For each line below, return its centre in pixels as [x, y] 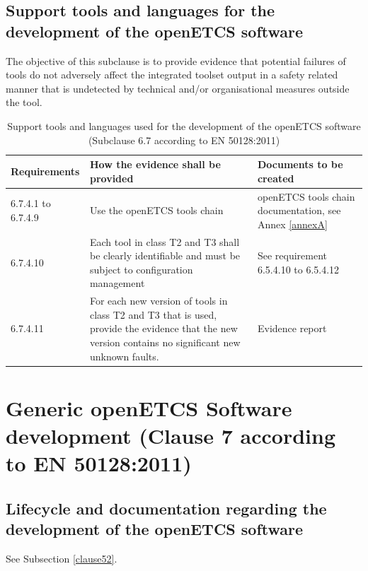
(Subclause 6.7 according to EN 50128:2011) [184, 140]
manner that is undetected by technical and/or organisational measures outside [178, 88]
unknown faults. [124, 356]
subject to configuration [141, 269]
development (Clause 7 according [171, 436]
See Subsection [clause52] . [62, 559]
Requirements [45, 171]
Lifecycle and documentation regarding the [166, 508]
